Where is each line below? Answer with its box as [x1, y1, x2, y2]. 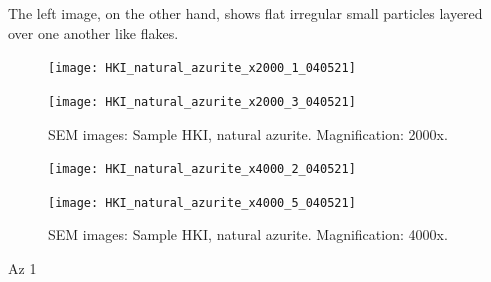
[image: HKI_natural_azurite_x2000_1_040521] [48, 61, 356, 76]
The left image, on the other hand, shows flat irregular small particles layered [8, 3, 483, 23]
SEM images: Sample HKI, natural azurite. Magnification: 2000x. [48, 123, 448, 144]
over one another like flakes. [8, 22, 179, 43]
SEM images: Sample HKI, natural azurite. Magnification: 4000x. [48, 224, 448, 245]
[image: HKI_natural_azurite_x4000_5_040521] [48, 195, 356, 210]
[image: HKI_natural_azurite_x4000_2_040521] [48, 162, 356, 177]
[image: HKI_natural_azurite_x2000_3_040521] [48, 94, 356, 109]
